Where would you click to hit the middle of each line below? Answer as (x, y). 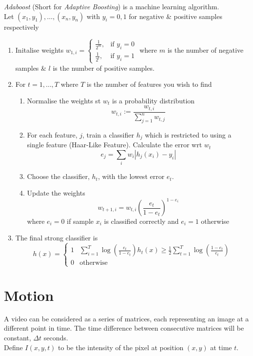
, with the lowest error (131, 176)
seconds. (56, 338)
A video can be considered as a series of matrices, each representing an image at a (126, 318)
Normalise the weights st (64, 100)
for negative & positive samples (175, 16)
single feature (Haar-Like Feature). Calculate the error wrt (115, 145)
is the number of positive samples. (104, 68)
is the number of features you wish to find (149, 84)
